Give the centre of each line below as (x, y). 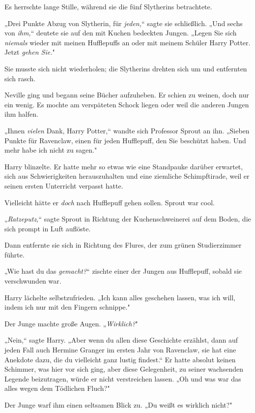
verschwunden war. (33, 281)
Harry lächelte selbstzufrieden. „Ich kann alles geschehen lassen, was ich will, (120, 297)
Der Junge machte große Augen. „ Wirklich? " (71, 323)
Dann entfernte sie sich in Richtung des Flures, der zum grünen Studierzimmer (123, 245)
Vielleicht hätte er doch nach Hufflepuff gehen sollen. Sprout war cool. (110, 202)
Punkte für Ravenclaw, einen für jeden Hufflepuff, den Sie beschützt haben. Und (125, 140)
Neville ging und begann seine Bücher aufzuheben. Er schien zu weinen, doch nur (127, 95)
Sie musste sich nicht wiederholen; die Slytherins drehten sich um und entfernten (126, 68)
